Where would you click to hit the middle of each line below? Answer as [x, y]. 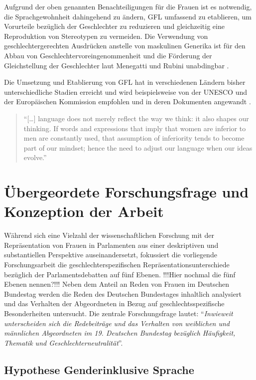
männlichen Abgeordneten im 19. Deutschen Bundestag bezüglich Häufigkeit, [120, 333]
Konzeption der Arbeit [84, 211]
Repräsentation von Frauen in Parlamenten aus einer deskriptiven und [111, 245]
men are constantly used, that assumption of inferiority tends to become [134, 138]
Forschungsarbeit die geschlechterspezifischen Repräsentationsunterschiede [117, 264]
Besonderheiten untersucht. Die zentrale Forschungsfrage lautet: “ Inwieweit [119, 313]
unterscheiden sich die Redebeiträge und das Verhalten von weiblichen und [117, 323]
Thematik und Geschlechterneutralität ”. [64, 342]
